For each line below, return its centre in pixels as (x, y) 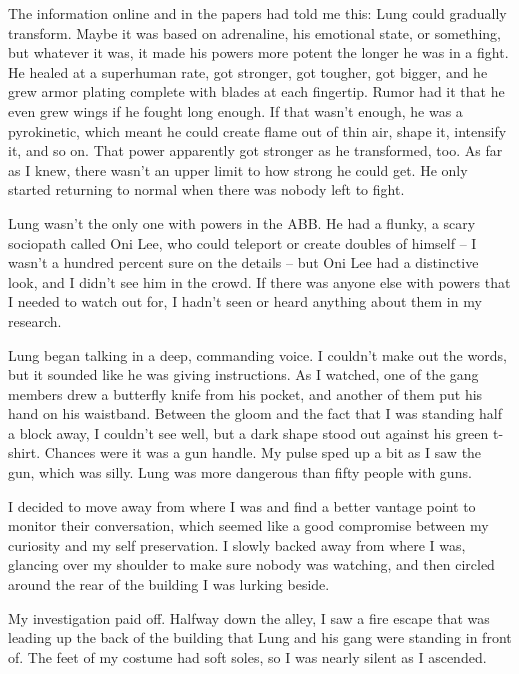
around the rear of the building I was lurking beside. (169, 584)
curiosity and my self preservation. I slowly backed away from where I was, (237, 544)
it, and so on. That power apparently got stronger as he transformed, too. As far (255, 150)
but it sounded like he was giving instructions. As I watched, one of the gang (243, 374)
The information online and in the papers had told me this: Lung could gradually (257, 13)
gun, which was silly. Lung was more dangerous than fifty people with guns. (240, 472)
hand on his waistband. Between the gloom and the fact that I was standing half (255, 413)
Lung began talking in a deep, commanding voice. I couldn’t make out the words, (257, 354)
